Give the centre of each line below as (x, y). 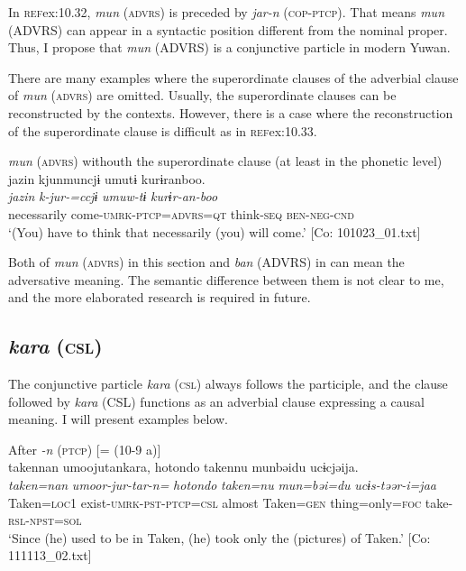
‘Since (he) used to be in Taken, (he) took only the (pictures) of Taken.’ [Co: (219, 537)
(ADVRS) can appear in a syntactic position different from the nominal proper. (228, 29)
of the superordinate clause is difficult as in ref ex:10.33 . (163, 130)
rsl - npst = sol (45, 520)
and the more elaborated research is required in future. (160, 297)
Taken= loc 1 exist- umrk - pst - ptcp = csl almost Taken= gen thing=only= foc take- (231, 502)
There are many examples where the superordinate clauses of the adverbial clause (233, 77)
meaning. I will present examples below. (119, 419)
